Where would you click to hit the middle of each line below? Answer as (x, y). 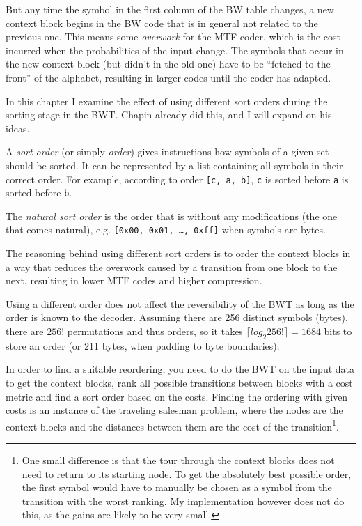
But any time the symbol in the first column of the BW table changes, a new (170, 9)
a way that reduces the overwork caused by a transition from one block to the (172, 266)
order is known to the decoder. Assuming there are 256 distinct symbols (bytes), (177, 317)
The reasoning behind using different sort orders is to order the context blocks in (178, 253)
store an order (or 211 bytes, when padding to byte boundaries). (143, 345)
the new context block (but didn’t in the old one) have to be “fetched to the (168, 64)
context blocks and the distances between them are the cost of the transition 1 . (172, 425)
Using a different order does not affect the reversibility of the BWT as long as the (180, 303)
